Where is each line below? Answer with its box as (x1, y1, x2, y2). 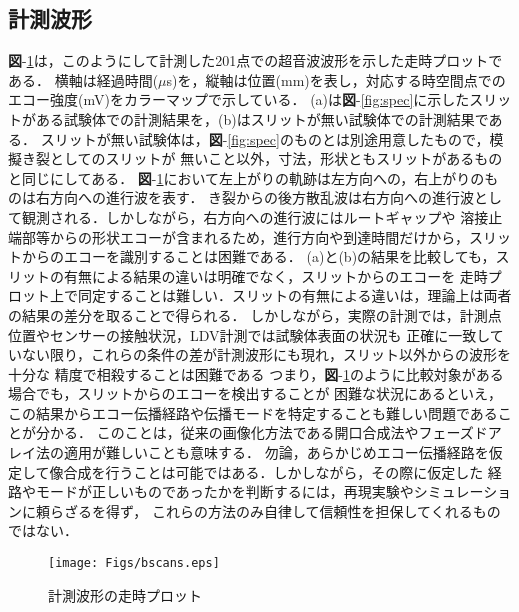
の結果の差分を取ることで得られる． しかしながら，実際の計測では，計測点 (8, 304, 502, 325)
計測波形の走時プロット (48, 584, 202, 605)
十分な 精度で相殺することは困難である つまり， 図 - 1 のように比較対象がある (8, 363, 504, 384)
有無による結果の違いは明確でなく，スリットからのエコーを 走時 (63, 265, 488, 286)
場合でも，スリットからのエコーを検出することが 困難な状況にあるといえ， (8, 383, 503, 404)
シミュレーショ (413, 481, 512, 502)
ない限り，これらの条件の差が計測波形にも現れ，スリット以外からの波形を (21, 344, 512, 365)
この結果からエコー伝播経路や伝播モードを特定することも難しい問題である (8, 402, 498, 423)
